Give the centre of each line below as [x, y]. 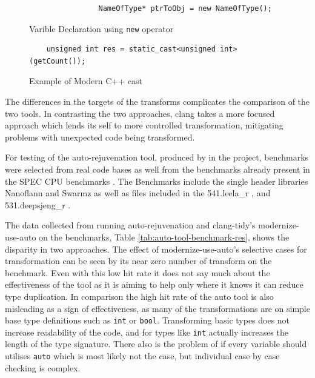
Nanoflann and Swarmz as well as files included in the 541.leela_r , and [138, 193]
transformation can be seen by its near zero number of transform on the [138, 261]
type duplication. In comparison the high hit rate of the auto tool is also [139, 296]
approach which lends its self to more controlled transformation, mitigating [144, 125]
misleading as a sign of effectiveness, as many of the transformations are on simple [157, 308]
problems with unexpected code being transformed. [100, 137]
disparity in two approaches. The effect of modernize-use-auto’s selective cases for [156, 249]
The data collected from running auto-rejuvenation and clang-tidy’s [130, 225]
